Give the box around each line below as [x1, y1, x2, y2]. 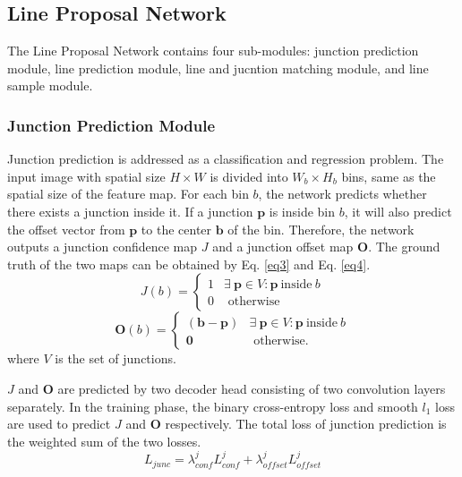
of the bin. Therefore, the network [227, 219, 415, 238]
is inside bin [269, 201, 336, 220]
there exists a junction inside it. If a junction [7, 201, 253, 220]
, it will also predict [344, 201, 452, 220]
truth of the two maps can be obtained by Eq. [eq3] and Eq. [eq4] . [7, 254, 371, 273]
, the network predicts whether [258, 184, 427, 203]
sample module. [7, 76, 93, 95]
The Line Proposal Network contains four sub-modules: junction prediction [7, 41, 419, 60]
